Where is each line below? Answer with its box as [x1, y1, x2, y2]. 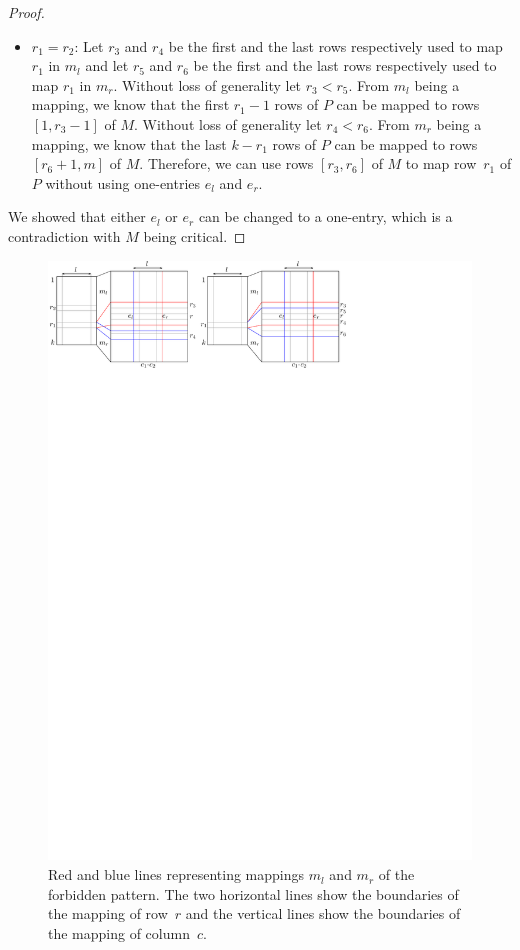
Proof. [8, 2, 45, 22]
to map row [405, 153, 477, 174]
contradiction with [8, 225, 121, 246]
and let [85, 55, 129, 76]
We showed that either [8, 206, 146, 227]
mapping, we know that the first [31, 94, 230, 115]
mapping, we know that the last [31, 133, 227, 154]
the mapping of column [48, 922, 190, 943]
